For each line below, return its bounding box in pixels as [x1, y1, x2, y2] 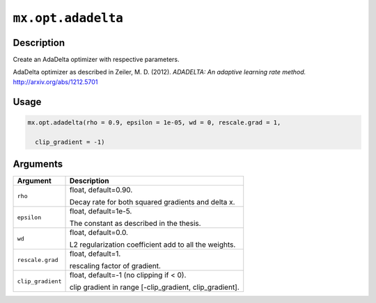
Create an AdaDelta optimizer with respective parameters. [13, 56, 180, 64]
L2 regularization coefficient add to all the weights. [69, 240, 236, 249]
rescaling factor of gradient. [69, 261, 162, 271]
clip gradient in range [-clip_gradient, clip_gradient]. [69, 282, 240, 292]
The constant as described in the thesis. [69, 219, 201, 229]
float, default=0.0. [69, 228, 129, 238]
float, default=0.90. [69, 185, 133, 195]
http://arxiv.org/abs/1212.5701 [13, 77, 98, 86]
